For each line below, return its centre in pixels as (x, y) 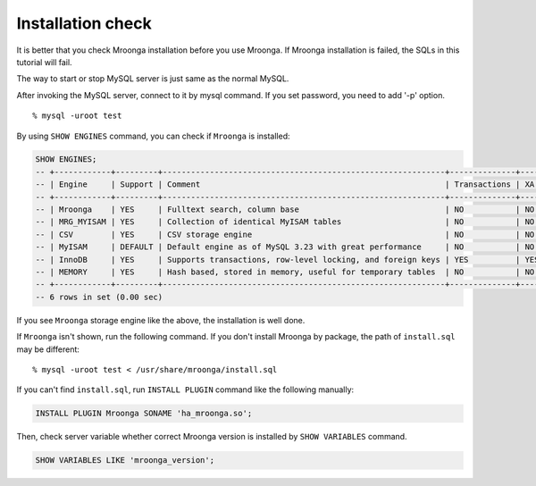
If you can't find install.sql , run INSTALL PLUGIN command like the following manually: (185, 390)
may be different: (48, 349)
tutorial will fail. (44, 62)
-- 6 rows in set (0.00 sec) (99, 297)
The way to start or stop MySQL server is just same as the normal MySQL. (153, 79)
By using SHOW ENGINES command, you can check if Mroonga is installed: (153, 136)
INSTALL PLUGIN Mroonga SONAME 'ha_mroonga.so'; (144, 414)
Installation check (84, 23)
